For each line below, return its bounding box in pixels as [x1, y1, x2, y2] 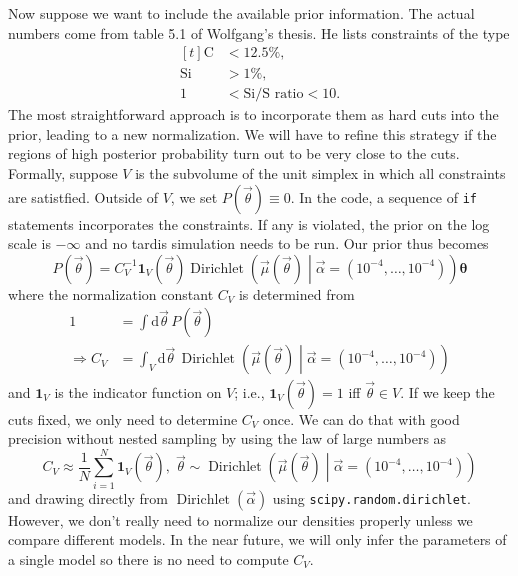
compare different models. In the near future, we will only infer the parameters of [8, 529, 507, 550]
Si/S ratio [243, 87, 304, 102]
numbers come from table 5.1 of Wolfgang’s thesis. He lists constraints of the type [8, 22, 510, 43]
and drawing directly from [8, 487, 168, 508]
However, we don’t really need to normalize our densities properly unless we [8, 509, 473, 530]
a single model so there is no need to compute [8, 549, 289, 569]
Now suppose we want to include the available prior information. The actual [8, 3, 475, 23]
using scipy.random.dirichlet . [272, 487, 471, 508]
